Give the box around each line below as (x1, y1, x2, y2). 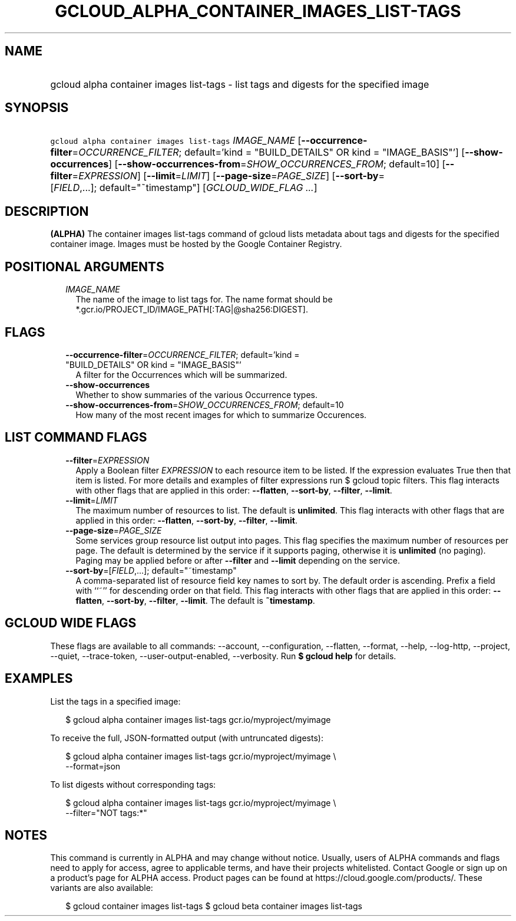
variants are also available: (50, 883, 153, 893)
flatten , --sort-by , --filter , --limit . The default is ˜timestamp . (75, 595, 315, 606)
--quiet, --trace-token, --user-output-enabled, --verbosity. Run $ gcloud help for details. (50, 650, 396, 661)
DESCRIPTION (5, 203, 89, 219)
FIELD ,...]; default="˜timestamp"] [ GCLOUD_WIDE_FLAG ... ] (54, 182, 317, 194)
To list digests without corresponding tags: (50, 779, 216, 790)
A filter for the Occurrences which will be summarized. (75, 369, 287, 380)
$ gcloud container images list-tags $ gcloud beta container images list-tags (65, 901, 362, 912)
